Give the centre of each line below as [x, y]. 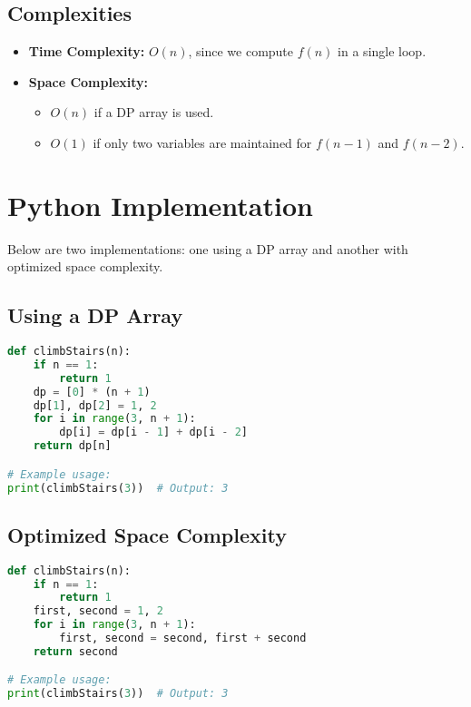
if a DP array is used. [154, 112]
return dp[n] [72, 446]
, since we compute [241, 51]
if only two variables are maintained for [202, 142]
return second [75, 651]
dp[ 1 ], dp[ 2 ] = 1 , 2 [95, 405]
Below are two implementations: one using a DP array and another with [208, 248]
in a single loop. [382, 51]
